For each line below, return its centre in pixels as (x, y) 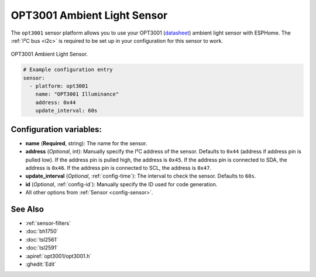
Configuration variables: (56, 129)
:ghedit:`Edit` (41, 264)
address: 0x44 (56, 102)
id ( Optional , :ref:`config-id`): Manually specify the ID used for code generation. (121, 184)
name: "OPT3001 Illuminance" (77, 94)
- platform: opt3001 (59, 86)
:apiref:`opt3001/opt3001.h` (59, 256)
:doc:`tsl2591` (42, 248)
